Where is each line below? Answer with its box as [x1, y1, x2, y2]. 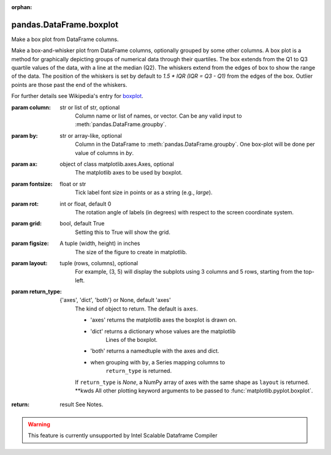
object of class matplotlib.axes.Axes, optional [59, 160, 174, 168]
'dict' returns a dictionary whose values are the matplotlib [90, 328, 236, 335]
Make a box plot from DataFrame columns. [11, 36, 119, 43]
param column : [11, 103, 51, 111]
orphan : [11, 4, 32, 10]
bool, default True [59, 220, 105, 227]
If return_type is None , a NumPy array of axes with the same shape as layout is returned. [75, 378, 310, 386]
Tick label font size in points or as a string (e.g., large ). [75, 189, 213, 196]
